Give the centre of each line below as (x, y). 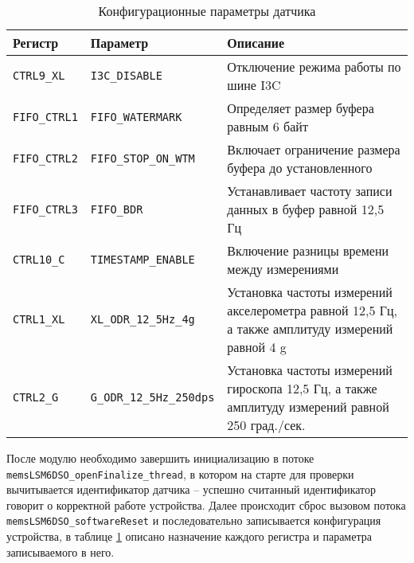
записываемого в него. (61, 551)
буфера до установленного (300, 168)
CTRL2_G (36, 397)
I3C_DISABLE (126, 76)
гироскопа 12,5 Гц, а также (302, 388)
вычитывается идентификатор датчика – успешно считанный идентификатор (191, 489)
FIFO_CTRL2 (45, 158)
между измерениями (283, 269)
